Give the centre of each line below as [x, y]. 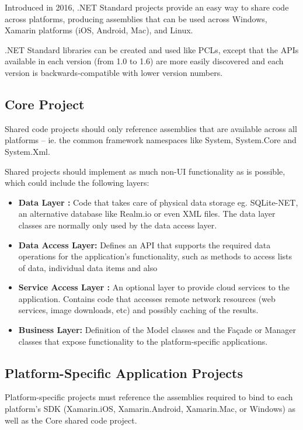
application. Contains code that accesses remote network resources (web [147, 298]
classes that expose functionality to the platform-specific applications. [143, 341]
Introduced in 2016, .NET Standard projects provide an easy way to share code [147, 7]
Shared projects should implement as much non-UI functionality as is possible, [145, 171]
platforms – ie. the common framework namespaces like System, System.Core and [151, 140]
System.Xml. [27, 151]
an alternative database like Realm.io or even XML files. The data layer [147, 214]
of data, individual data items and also [88, 267]
